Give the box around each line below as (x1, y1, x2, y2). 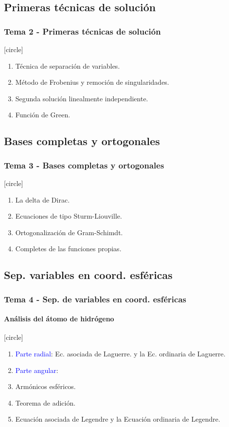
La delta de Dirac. (15, 194, 70, 204)
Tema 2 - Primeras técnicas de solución (4, 25, 161, 37)
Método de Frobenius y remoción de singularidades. (15, 77, 169, 87)
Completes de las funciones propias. (15, 243, 122, 254)
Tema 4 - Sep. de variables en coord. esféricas (4, 293, 186, 305)
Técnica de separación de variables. (15, 60, 120, 71)
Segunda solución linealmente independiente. (15, 93, 148, 103)
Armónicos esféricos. (15, 381, 76, 391)
